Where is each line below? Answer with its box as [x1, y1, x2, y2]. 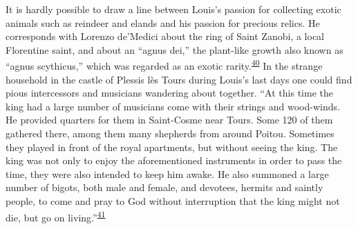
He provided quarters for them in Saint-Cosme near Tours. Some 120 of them [6, 112, 333, 127]
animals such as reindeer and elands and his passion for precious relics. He [6, 15, 320, 30]
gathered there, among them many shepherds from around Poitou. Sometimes [6, 126, 335, 140]
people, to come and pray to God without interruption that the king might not [6, 193, 340, 208]
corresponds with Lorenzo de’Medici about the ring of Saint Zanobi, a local [6, 29, 324, 43]
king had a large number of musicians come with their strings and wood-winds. [6, 99, 340, 113]
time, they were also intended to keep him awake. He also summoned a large [6, 166, 329, 181]
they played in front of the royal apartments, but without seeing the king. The [6, 139, 338, 154]
